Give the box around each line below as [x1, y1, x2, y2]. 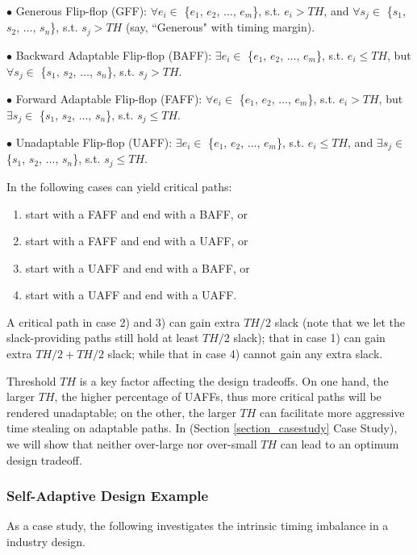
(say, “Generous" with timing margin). [125, 19, 315, 35]
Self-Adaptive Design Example [6, 486, 209, 506]
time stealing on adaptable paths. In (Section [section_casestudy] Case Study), [6, 419, 398, 436]
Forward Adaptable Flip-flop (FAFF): [15, 90, 202, 106]
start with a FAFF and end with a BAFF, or [25, 205, 248, 222]
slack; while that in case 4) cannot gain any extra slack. [107, 345, 383, 362]
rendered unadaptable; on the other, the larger [6, 403, 236, 420]
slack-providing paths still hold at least [6, 329, 199, 346]
